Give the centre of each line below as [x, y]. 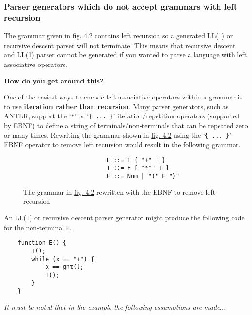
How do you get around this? [54, 80]
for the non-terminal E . [38, 227]
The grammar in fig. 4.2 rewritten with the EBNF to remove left [119, 191]
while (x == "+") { [63, 259]
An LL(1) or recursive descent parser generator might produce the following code [124, 217]
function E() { [42, 243]
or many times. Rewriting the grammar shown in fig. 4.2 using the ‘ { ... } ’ [118, 135]
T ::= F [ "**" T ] [138, 168]
